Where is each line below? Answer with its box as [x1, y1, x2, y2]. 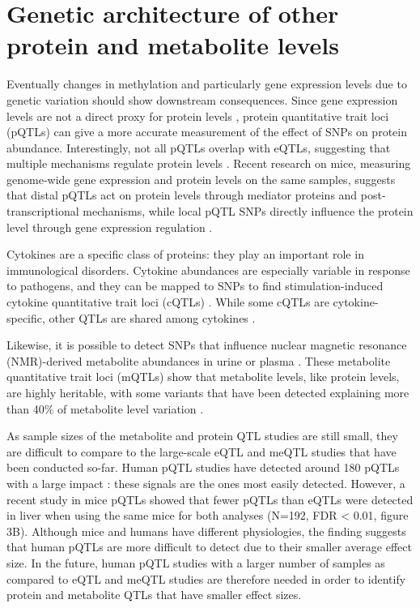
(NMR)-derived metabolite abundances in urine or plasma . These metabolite [6, 352, 391, 369]
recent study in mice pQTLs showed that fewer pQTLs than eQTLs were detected [6, 490, 414, 507]
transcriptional [6, 203, 79, 220]
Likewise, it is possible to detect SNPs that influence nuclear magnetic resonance [6, 336, 407, 353]
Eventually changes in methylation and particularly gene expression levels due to [6, 75, 407, 92]
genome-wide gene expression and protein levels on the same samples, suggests [6, 170, 396, 187]
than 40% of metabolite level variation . [6, 400, 204, 417]
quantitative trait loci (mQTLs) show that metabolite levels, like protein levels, [6, 368, 400, 385]
